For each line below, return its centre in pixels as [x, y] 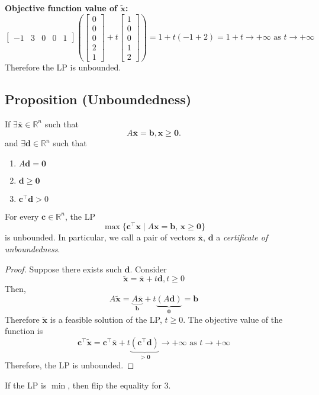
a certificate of [242, 237]
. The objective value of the [233, 319]
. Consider [148, 269]
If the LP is [26, 385]
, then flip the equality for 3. [119, 385]
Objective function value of [61, 8]
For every [22, 216]
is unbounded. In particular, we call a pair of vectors [100, 237]
